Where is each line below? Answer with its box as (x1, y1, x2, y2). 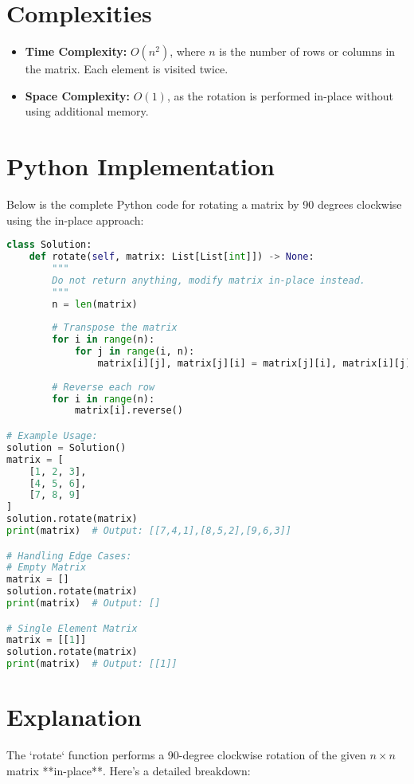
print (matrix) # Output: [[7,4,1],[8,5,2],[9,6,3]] (6, 525, 291, 536)
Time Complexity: (25, 43, 127, 60)
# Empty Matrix (6, 562, 87, 574)
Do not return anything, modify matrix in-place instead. (52, 274, 366, 286)
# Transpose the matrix (52, 322, 178, 334)
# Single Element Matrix (6, 622, 138, 634)
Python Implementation (6, 150, 275, 182)
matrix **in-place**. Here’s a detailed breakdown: (6, 762, 251, 778)
